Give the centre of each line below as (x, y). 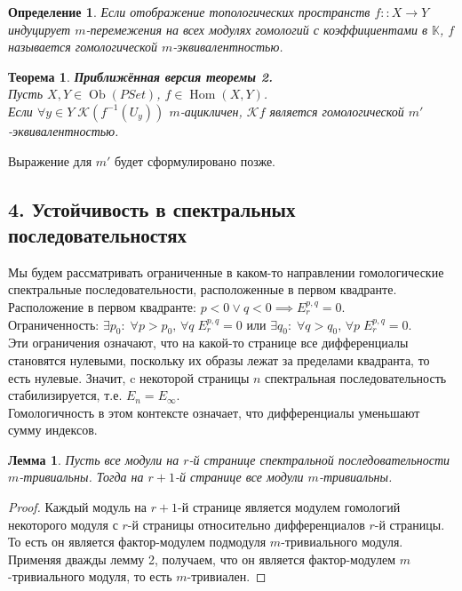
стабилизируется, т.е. (65, 395)
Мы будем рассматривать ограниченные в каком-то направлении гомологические (226, 272)
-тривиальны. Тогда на (81, 477)
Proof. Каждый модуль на (77, 507)
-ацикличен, (211, 111)
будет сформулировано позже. (195, 160)
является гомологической (337, 111)
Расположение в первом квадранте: (102, 306)
